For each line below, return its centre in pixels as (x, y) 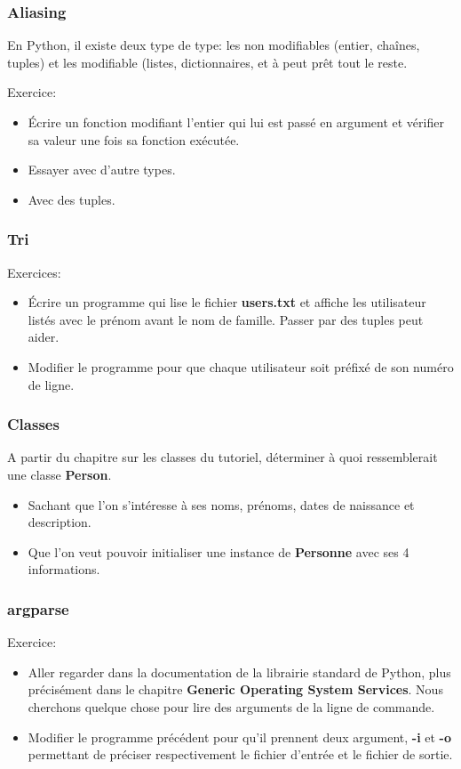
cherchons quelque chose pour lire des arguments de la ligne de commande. (231, 706)
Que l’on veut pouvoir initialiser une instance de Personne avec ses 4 (219, 551)
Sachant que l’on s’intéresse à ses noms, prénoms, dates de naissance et (221, 504)
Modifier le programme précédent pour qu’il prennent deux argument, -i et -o (240, 737)
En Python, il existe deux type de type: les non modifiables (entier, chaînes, (214, 45)
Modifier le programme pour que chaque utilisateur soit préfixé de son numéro (241, 366)
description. (60, 522)
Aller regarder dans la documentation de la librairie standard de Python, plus (239, 672)
